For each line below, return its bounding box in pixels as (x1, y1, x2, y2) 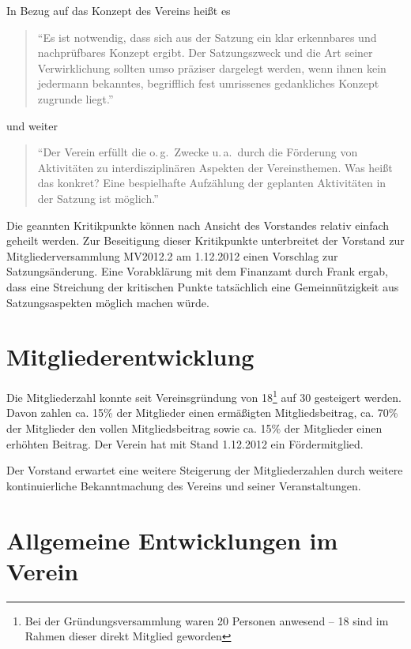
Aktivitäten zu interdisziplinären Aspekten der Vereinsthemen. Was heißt (37, 159, 393, 175)
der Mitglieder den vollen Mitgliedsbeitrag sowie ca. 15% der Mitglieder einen (6, 420, 383, 437)
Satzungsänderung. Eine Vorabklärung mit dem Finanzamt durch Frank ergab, (6, 263, 388, 279)
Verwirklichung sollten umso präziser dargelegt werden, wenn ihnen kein (37, 59, 386, 76)
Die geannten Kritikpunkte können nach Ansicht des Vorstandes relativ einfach (6, 216, 390, 233)
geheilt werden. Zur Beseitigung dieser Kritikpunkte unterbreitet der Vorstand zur (6, 232, 405, 249)
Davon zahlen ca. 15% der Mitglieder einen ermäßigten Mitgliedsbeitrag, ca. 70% (6, 404, 398, 421)
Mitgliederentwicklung (6, 340, 255, 373)
